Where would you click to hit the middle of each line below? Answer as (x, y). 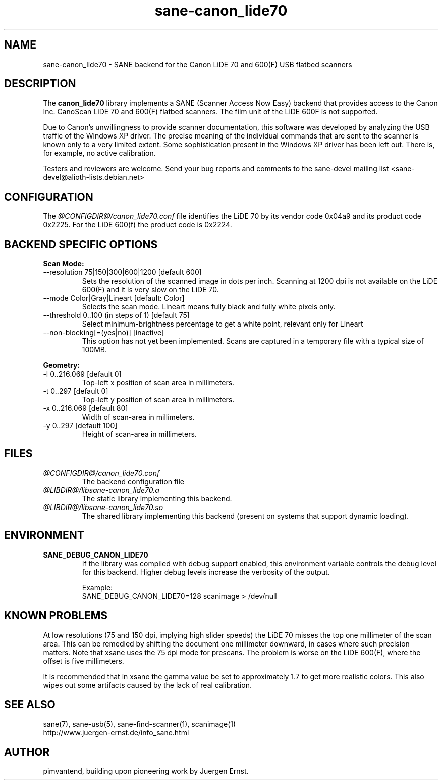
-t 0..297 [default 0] (76, 391)
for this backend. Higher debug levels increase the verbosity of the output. (206, 572)
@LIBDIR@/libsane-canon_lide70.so (103, 507)
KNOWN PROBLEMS (56, 616)
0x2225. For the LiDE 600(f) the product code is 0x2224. (137, 225)
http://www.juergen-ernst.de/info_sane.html (116, 732)
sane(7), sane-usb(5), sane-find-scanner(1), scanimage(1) (140, 724)
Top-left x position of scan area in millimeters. (158, 383)
